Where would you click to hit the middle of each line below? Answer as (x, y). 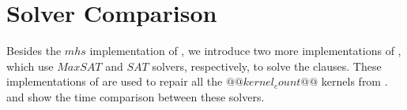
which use (30, 66)
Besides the (34, 51)
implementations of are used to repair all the (115, 81)
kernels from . (354, 81)
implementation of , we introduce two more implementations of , (245, 51)
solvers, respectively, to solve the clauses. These (267, 66)
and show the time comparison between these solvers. (136, 96)
